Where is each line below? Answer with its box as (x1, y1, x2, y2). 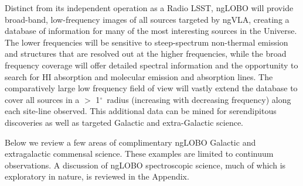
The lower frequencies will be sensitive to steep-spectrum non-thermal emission (5, 36, 288, 48)
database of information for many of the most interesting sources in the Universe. (5, 25, 297, 37)
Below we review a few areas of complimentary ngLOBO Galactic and (5, 136, 256, 148)
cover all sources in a (5, 93, 80, 105)
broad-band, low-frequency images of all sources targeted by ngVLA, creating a (5, 13, 290, 25)
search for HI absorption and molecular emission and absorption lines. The (5, 70, 273, 82)
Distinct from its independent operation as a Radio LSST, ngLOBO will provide (5, 2, 294, 13)
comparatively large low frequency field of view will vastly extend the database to (5, 82, 298, 94)
